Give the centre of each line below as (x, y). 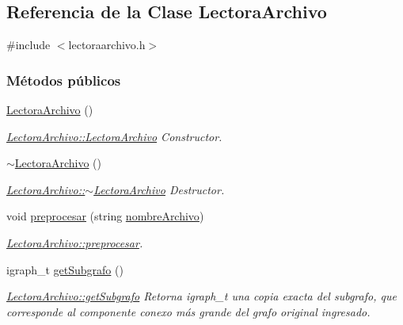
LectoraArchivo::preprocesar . (75, 242)
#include (29, 45)
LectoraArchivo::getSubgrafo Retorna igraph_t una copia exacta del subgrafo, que (201, 296)
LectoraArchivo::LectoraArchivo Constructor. (114, 136)
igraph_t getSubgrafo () (65, 269)
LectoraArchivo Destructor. (159, 189)
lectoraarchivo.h (107, 45)
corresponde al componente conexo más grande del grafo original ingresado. (188, 311)
